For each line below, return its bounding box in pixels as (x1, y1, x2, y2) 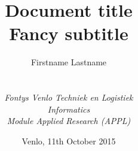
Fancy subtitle (9, 21, 128, 46)
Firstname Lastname (30, 56, 107, 68)
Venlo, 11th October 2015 (22, 134, 116, 147)
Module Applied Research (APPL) (7, 114, 131, 127)
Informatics (47, 102, 90, 115)
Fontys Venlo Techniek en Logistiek (4, 91, 133, 104)
